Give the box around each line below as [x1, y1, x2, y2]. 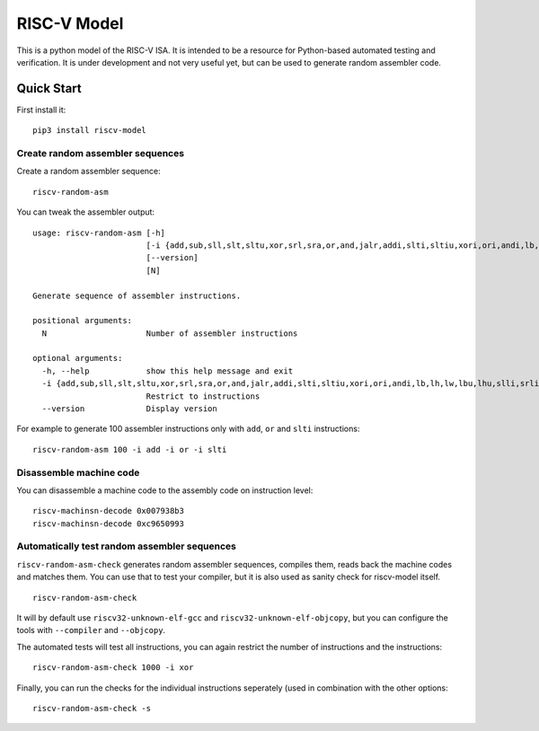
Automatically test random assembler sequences [16, 540, 237, 552]
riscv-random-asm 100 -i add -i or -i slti [32, 445, 227, 454]
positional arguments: [32, 315, 133, 326]
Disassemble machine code [16, 466, 140, 479]
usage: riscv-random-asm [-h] [32, 227, 166, 238]
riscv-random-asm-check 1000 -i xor [32, 663, 194, 673]
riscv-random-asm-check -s [32, 703, 152, 713]
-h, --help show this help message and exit [41, 365, 294, 376]
